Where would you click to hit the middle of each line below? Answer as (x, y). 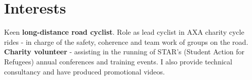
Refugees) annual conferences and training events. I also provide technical (118, 61)
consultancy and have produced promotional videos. (85, 71)
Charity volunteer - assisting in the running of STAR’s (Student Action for (124, 52)
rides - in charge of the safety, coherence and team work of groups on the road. (126, 42)
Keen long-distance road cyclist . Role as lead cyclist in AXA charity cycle (124, 32)
